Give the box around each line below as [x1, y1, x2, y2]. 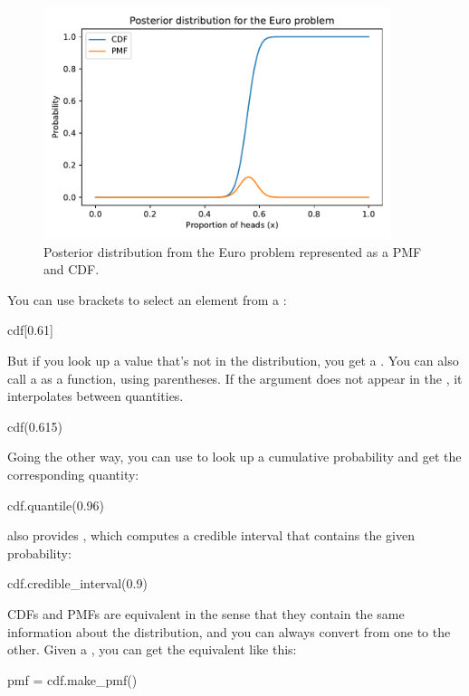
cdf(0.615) [7, 416, 63, 435]
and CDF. [43, 260, 100, 279]
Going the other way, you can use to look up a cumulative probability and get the [7, 447, 462, 466]
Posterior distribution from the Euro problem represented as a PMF [43, 242, 422, 261]
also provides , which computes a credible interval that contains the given [7, 526, 415, 545]
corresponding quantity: [7, 464, 139, 483]
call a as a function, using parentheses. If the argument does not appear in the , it [7, 368, 463, 387]
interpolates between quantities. [7, 386, 184, 405]
